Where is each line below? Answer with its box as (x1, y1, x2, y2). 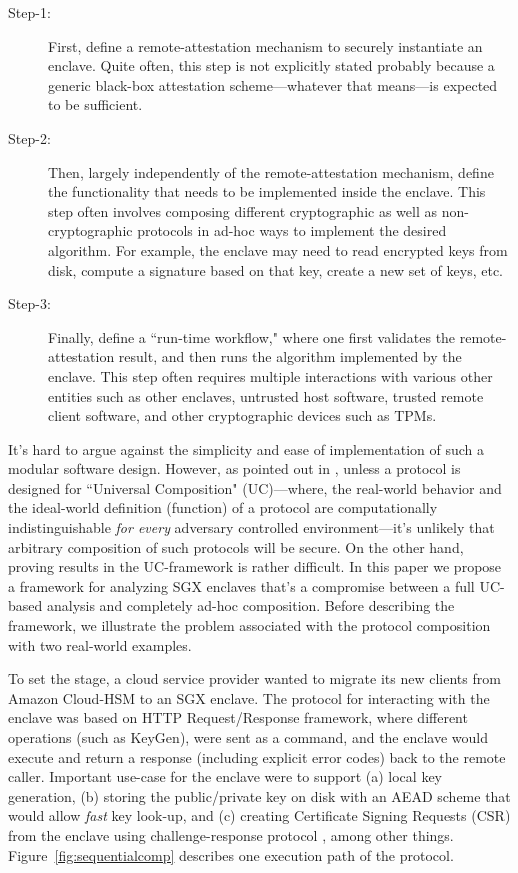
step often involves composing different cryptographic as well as (48, 200, 437, 221)
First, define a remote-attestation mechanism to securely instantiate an (48, 35, 483, 56)
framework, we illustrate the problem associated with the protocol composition (8, 615, 491, 636)
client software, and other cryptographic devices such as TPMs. (48, 405, 437, 426)
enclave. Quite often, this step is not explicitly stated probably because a (48, 55, 495, 76)
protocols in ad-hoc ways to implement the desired (137, 220, 447, 241)
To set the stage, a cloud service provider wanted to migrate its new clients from (8, 668, 501, 689)
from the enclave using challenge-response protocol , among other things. (8, 824, 454, 845)
